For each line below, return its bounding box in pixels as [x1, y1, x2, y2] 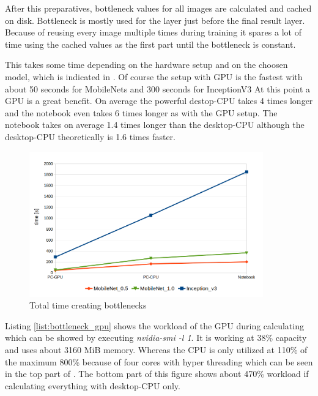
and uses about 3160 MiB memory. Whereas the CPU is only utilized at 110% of [5, 343, 308, 356]
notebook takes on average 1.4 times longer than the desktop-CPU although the [5, 118, 305, 131]
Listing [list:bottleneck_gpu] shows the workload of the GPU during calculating [5, 319, 304, 332]
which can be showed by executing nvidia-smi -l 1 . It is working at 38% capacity [5, 331, 307, 344]
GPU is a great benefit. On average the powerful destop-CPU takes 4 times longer [5, 94, 313, 107]
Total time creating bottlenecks [29, 299, 147, 312]
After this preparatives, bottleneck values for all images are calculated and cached [5, 2, 312, 14]
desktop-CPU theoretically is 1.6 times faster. [5, 130, 176, 143]
